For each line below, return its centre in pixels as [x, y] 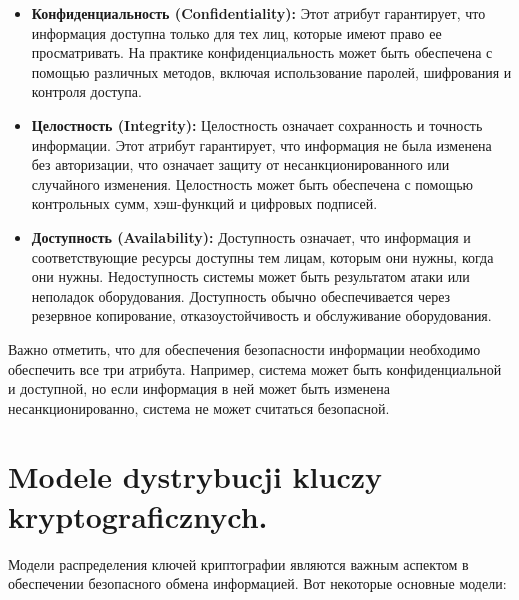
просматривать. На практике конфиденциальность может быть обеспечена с [262, 52]
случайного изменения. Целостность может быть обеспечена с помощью [252, 183]
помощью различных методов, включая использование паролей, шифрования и [271, 71]
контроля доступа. [86, 91]
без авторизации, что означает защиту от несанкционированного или [240, 164]
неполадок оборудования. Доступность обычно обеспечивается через [241, 295]
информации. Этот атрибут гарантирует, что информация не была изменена [261, 144]
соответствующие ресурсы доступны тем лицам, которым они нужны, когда [262, 256]
